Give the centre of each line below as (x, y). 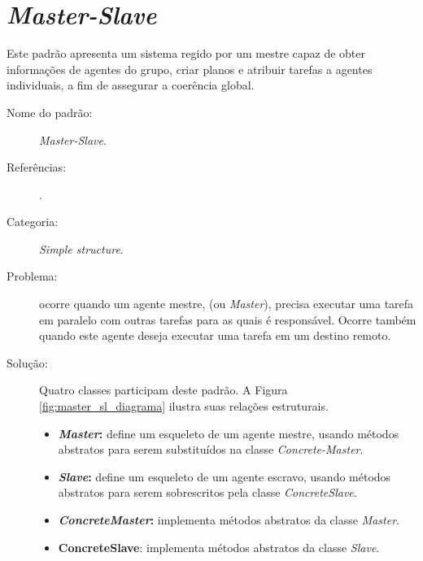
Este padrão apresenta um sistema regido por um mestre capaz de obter (186, 53)
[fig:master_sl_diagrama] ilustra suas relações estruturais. (184, 406)
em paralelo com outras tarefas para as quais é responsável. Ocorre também (228, 319)
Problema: (32, 276)
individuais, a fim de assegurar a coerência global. (131, 85)
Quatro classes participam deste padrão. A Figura (164, 390)
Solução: (27, 362)
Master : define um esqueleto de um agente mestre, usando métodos (229, 433)
